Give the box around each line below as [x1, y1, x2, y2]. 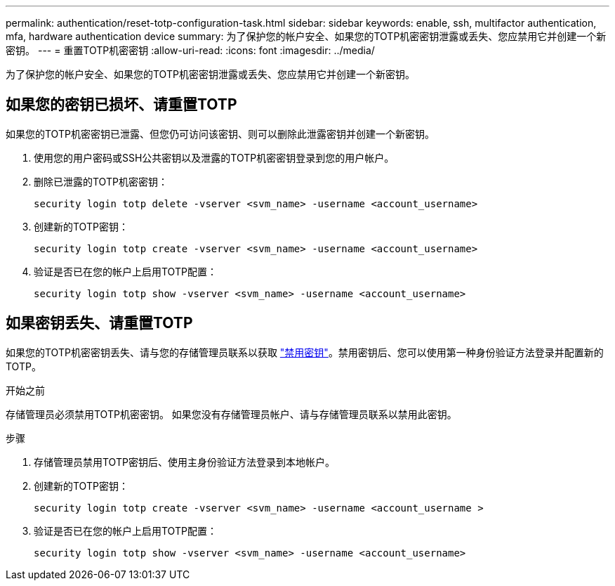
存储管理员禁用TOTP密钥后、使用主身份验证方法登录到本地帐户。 [34, 455, 335, 468]
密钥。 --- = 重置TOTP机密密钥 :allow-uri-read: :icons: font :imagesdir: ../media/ [6, 44, 375, 56]
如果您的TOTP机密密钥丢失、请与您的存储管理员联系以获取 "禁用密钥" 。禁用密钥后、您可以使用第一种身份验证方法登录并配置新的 [6, 346, 604, 358]
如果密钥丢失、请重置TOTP [6, 314, 193, 332]
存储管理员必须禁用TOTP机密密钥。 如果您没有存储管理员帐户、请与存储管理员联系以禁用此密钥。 [6, 408, 457, 420]
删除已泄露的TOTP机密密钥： [34, 175, 168, 188]
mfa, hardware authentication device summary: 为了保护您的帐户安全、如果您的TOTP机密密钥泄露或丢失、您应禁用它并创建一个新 [6, 30, 607, 42]
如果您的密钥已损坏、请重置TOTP [6, 96, 237, 114]
